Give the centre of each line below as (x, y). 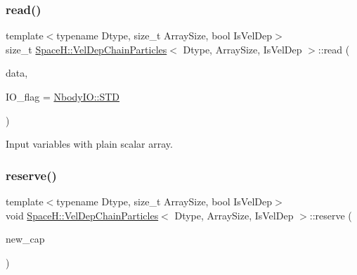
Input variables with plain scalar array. (89, 144)
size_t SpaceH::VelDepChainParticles (86, 49)
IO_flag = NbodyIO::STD (63, 96)
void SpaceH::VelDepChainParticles (82, 215)
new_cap (25, 239)
